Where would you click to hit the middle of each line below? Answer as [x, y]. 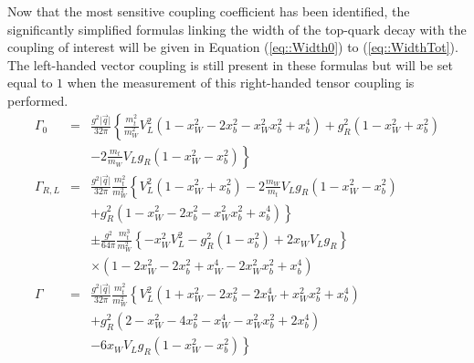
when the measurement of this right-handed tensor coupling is [241, 83]
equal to [30, 83]
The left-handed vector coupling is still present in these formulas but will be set [230, 64]
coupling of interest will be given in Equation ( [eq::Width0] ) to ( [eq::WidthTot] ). [233, 47]
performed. [38, 100]
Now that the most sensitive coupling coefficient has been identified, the [209, 11]
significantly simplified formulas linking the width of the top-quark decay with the [237, 29]
